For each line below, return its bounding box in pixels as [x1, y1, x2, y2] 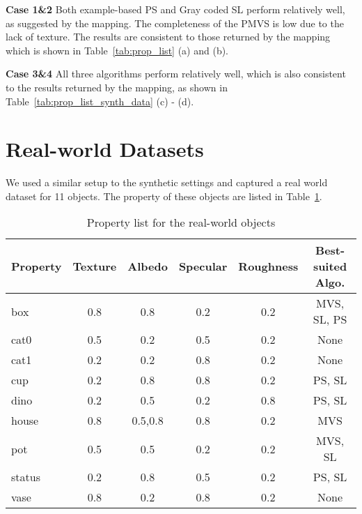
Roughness [238, 258, 299, 275]
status [11, 469, 40, 485]
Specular [178, 258, 228, 275]
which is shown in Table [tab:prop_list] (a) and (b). [6, 43, 228, 57]
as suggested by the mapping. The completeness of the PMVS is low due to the [6, 15, 344, 30]
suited [313, 258, 347, 275]
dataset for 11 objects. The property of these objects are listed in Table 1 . [6, 188, 322, 203]
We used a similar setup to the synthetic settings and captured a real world [6, 175, 328, 190]
